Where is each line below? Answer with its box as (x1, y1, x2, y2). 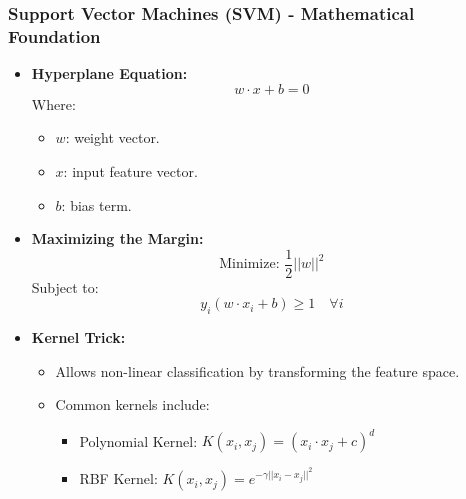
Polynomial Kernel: (79, 430, 198, 451)
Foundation (8, 23, 101, 48)
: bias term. (61, 194, 132, 215)
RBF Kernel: (79, 468, 158, 489)
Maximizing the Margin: (31, 228, 204, 249)
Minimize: (219, 257, 280, 272)
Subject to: (31, 276, 99, 297)
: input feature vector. (63, 160, 198, 181)
